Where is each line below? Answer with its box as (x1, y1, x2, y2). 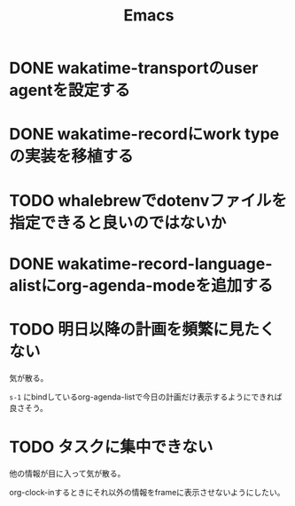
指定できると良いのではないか (9, 212, 227, 233)
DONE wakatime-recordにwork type (9, 124, 280, 145)
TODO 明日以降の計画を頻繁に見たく (9, 319, 276, 339)
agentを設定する (9, 81, 131, 100)
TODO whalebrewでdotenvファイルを (9, 190, 288, 210)
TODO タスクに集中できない (9, 437, 213, 457)
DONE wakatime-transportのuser (9, 59, 259, 78)
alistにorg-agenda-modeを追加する (9, 275, 274, 296)
